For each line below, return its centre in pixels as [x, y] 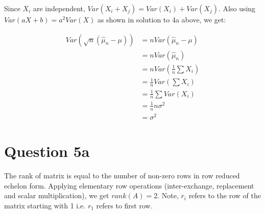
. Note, [168, 195]
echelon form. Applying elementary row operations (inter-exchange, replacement [129, 185]
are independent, [59, 8]
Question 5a [47, 151]
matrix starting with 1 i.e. [45, 205]
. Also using [237, 8]
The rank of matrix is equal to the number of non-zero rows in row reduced [122, 176]
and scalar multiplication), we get [57, 195]
